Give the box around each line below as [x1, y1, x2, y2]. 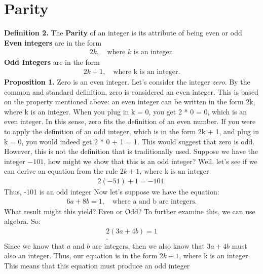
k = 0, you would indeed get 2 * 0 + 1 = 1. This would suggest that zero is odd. [4, 136, 255, 146]
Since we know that [4, 240, 65, 251]
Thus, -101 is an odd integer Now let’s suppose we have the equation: [4, 186, 219, 197]
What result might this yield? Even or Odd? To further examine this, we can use [4, 206, 255, 216]
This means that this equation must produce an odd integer [4, 260, 190, 270]
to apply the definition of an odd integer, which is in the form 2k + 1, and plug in [4, 126, 259, 136]
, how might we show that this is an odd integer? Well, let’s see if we [44, 155, 257, 166]
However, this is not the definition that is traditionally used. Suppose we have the [4, 146, 258, 156]
